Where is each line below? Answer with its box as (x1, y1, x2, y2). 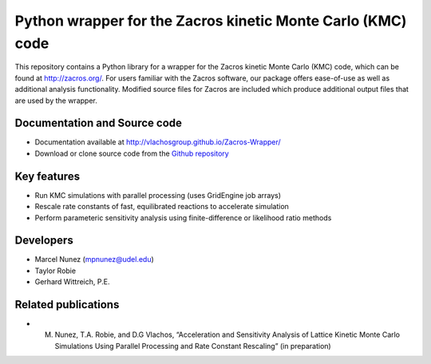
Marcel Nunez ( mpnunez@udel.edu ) (34, 255, 155, 264)
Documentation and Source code (14, 117, 183, 130)
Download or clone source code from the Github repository (34, 148, 229, 158)
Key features (14, 169, 80, 183)
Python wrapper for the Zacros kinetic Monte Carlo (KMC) (14, 12, 407, 30)
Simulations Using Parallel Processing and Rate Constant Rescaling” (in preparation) (54, 341, 331, 350)
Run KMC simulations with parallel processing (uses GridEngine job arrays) (34, 190, 282, 200)
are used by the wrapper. (14, 96, 97, 105)
